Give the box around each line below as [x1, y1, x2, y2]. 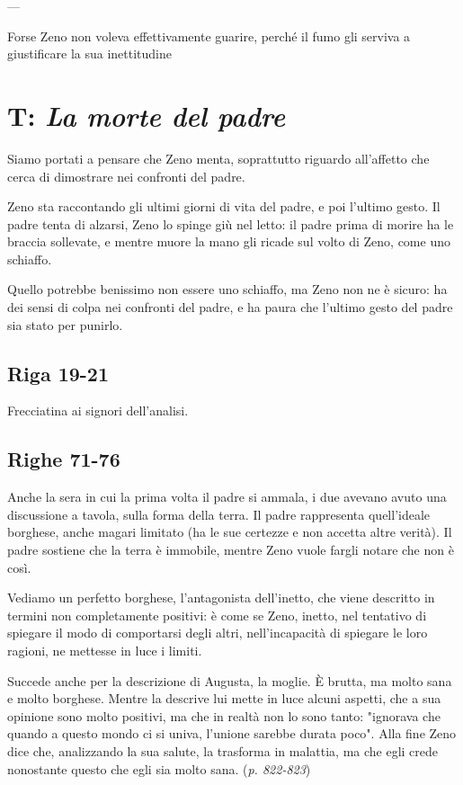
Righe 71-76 [7, 445, 120, 473]
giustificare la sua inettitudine [7, 44, 172, 63]
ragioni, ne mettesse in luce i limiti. [7, 641, 202, 659]
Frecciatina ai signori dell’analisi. [7, 401, 189, 420]
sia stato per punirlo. [7, 315, 123, 334]
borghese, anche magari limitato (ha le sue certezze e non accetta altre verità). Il [7, 522, 452, 541]
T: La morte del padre [7, 96, 286, 134]
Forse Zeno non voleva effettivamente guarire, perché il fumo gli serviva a [7, 26, 411, 45]
